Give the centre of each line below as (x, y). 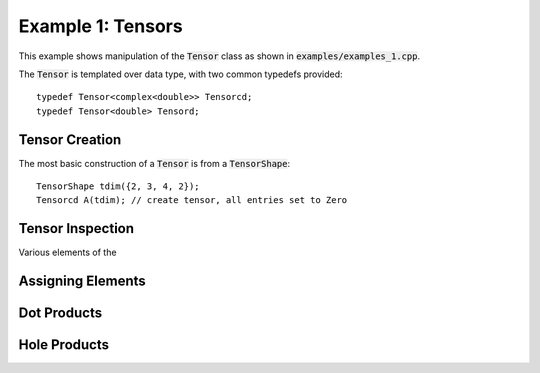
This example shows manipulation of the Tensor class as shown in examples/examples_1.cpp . (219, 56)
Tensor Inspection (76, 228)
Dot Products (60, 313)
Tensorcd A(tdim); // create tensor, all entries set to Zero (192, 200)
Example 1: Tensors (101, 26)
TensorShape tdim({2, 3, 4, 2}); (118, 186)
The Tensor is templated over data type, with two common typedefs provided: (181, 74)
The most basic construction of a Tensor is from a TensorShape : (154, 163)
